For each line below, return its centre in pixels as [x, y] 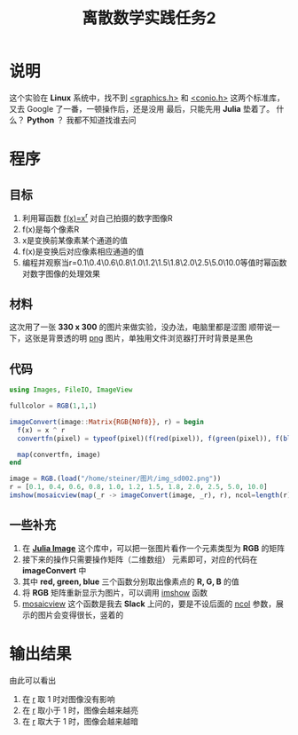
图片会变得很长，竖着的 [81, 614]
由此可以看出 [32, 680]
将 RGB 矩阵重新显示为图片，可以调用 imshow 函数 [115, 592]
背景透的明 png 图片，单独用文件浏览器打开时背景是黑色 [150, 338]
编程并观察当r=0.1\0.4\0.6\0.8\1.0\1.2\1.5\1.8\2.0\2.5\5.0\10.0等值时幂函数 [154, 262]
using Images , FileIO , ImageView [71, 390]
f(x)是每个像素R [51, 229]
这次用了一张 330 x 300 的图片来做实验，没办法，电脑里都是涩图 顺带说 [141, 327]
